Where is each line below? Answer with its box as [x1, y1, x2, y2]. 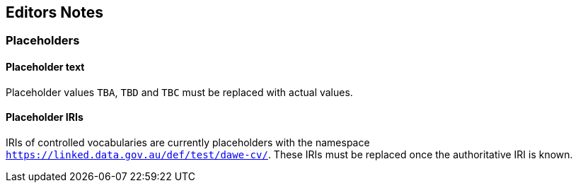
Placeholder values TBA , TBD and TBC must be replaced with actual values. [6, 86, 353, 98]
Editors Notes [6, 4, 103, 21]
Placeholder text [6, 61, 85, 74]
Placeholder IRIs [6, 111, 83, 124]
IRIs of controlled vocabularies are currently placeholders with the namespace [6, 136, 370, 148]
